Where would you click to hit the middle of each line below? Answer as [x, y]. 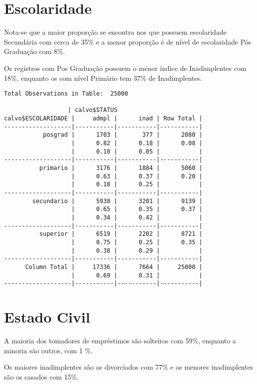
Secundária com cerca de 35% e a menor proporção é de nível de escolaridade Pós [128, 41]
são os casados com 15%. [42, 376]
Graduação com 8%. [35, 51]
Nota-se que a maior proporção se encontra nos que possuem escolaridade [115, 32]
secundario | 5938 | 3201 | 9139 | [117, 201]
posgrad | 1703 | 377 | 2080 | [123, 135]
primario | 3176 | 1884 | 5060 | [121, 168]
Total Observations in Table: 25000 [66, 94]
